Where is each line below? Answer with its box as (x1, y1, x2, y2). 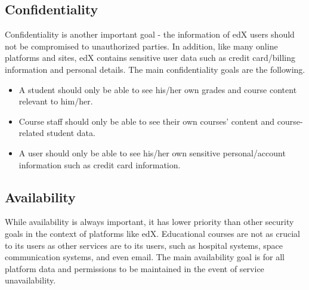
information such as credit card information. (18, 158, 181, 171)
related (18, 127, 44, 139)
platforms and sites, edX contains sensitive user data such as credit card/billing (5, 51, 295, 64)
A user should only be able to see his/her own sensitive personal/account (18, 146, 286, 159)
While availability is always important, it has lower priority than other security (5, 215, 294, 228)
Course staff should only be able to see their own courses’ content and (18, 115, 275, 127)
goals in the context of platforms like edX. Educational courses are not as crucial (5, 227, 300, 239)
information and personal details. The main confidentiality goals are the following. (5, 63, 305, 75)
